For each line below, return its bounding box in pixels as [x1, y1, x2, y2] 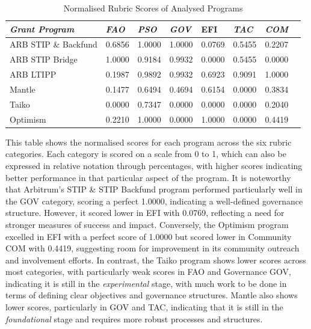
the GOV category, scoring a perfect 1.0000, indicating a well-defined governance [5, 194, 303, 207]
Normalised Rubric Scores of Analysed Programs [63, 2, 243, 14]
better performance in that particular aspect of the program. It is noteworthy [5, 171, 291, 183]
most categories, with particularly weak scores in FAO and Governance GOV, [5, 265, 291, 278]
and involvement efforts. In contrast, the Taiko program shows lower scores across [5, 253, 306, 266]
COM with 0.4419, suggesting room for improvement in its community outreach [5, 242, 300, 254]
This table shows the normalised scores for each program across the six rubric [5, 135, 292, 148]
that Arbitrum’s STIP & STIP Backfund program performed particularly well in [5, 183, 303, 195]
